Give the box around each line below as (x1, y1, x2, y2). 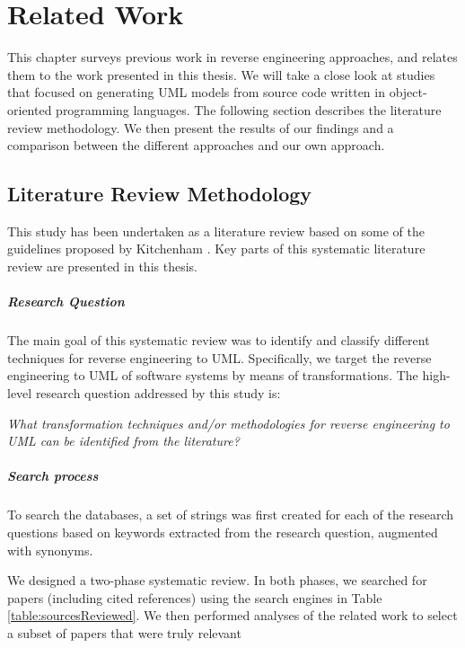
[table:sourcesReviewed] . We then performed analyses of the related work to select (7, 606, 458, 625)
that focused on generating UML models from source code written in (7, 83, 385, 102)
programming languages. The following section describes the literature (56, 100, 442, 119)
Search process (7, 466, 99, 485)
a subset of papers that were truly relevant (7, 623, 241, 642)
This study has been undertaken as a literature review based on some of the (7, 221, 425, 240)
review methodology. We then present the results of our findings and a (7, 118, 394, 137)
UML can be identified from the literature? (7, 431, 240, 450)
